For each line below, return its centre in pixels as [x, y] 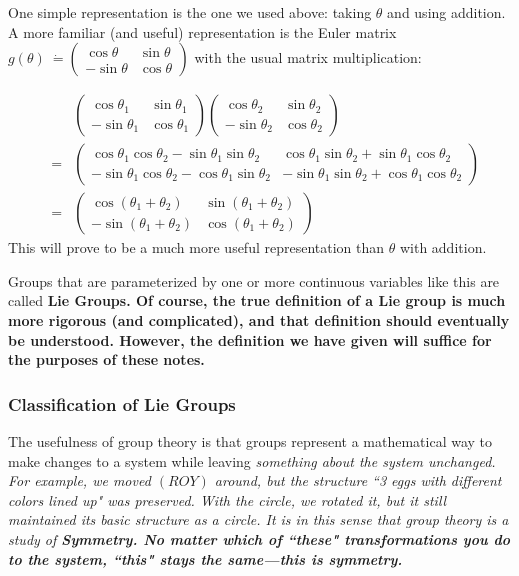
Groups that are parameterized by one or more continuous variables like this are [254, 280]
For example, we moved [79, 480]
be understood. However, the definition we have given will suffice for [250, 339]
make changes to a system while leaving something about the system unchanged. [252, 460]
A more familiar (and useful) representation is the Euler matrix [202, 31]
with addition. [443, 247]
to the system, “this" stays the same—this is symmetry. [205, 558]
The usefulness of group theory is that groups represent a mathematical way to [250, 441]
